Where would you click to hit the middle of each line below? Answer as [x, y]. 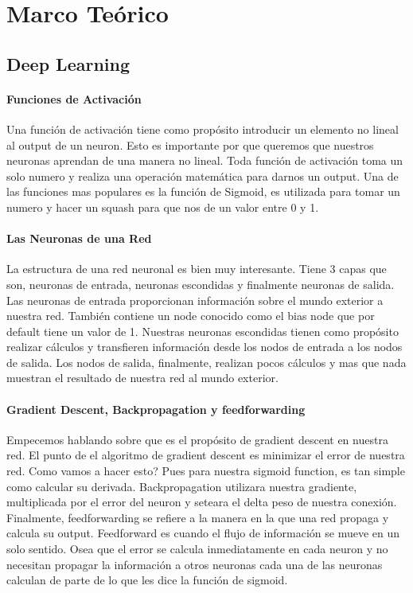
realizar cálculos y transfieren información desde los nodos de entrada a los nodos [205, 347]
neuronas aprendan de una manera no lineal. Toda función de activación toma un [205, 160]
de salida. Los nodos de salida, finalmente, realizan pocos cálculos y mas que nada [206, 362]
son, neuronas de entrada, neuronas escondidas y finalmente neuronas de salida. [201, 284]
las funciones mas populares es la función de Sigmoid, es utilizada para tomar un [203, 191]
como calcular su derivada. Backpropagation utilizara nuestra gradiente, [182, 486]
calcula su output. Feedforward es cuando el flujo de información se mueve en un [203, 533]
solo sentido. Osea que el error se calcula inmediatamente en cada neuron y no [197, 549]
